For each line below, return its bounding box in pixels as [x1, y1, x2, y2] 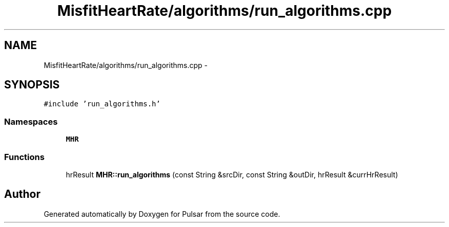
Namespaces [4, 116, 58, 127]
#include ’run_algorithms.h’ [44, 100, 160, 108]
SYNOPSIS [4, 78, 60, 92]
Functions [4, 151, 45, 162]
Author [4, 188, 40, 201]
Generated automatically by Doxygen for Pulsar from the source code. [44, 209, 280, 218]
